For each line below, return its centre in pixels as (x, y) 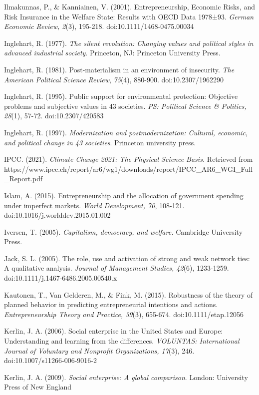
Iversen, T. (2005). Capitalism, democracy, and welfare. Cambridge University (124, 231)
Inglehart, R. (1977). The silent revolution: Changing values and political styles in (129, 43)
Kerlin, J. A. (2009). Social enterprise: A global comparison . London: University (126, 377)
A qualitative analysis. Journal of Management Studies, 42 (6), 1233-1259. (117, 268)
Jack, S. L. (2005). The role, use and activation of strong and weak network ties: (127, 258)
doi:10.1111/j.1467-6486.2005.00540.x (61, 278)
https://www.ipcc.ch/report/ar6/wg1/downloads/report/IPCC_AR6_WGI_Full (129, 169)
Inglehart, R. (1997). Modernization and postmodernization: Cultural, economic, (126, 132)
